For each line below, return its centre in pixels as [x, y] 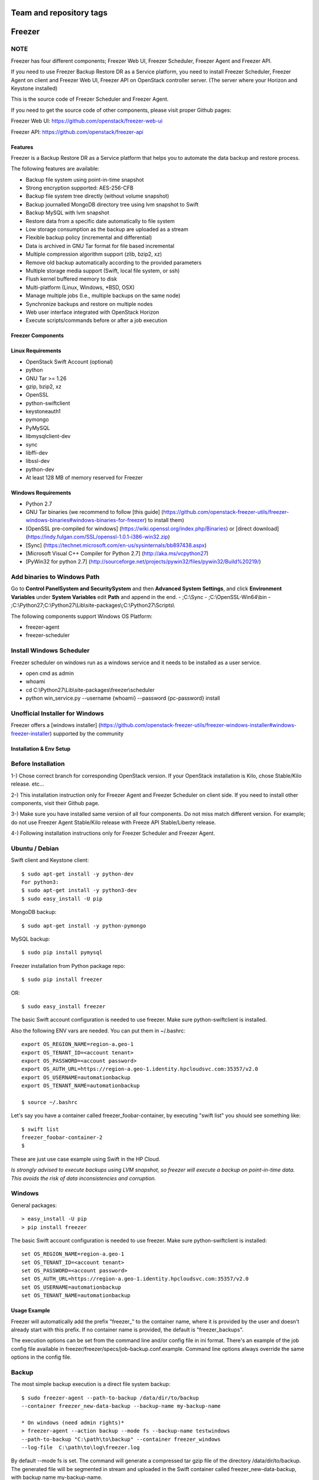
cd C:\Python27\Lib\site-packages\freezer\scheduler [90, 690]
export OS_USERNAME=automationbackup [76, 1077]
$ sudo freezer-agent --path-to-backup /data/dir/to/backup [110, 1398]
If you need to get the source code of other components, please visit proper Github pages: [121, 110]
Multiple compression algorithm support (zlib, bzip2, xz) [94, 254]
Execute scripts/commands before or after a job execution [97, 320]
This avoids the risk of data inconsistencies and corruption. [84, 1178]
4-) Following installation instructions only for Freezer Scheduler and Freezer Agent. [113, 833]
